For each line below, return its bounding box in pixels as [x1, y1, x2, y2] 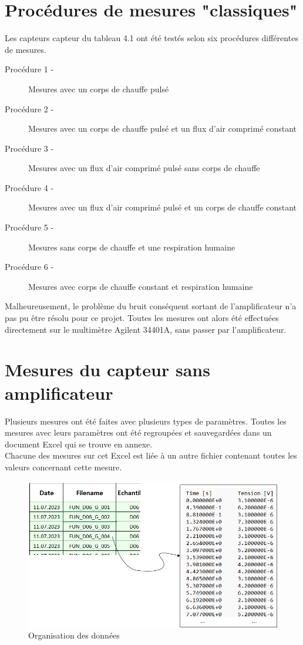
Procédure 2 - [5, 102, 54, 115]
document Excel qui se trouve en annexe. [5, 437, 153, 450]
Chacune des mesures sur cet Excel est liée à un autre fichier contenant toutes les [5, 449, 297, 462]
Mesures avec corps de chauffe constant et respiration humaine [28, 280, 253, 292]
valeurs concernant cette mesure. [5, 460, 122, 473]
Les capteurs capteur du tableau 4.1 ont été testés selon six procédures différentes [5, 32, 298, 44]
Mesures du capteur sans [5, 357, 210, 382]
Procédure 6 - [5, 260, 54, 273]
